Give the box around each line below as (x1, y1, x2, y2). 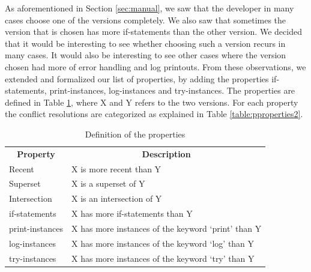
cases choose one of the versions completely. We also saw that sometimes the (5, 13, 286, 26)
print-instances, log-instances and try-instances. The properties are (49, 84, 295, 97)
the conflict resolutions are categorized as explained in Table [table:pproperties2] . (5, 107, 303, 120)
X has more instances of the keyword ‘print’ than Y (71, 222, 262, 234)
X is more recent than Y (71, 162, 162, 175)
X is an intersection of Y (71, 192, 162, 205)
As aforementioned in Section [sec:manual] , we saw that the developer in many (5, 2, 294, 14)
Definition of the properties (85, 127, 186, 140)
